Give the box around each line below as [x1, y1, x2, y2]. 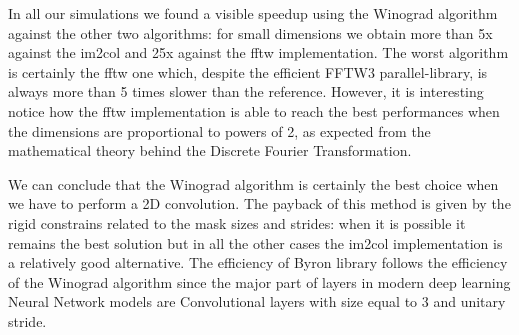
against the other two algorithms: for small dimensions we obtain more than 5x [8, 22, 493, 43]
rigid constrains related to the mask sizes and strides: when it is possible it [8, 212, 466, 233]
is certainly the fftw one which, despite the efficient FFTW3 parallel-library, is [8, 61, 488, 82]
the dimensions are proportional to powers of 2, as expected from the [8, 120, 431, 141]
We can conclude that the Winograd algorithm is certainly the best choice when [8, 173, 499, 194]
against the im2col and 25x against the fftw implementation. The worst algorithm [8, 42, 509, 63]
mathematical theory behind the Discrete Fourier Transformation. [8, 140, 412, 161]
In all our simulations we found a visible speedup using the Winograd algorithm [8, 3, 498, 23]
